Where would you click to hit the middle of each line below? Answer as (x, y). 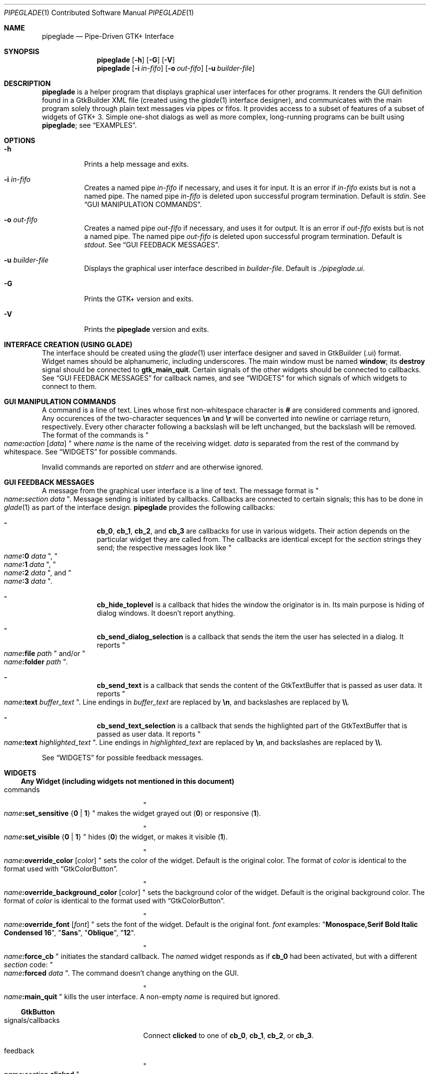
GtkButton (38, 1012)
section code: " (28, 965)
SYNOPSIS (22, 51)
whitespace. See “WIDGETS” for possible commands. (91, 452)
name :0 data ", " (31, 556)
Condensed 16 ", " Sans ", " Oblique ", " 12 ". (70, 933)
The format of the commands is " (95, 435)
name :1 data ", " (30, 564)
